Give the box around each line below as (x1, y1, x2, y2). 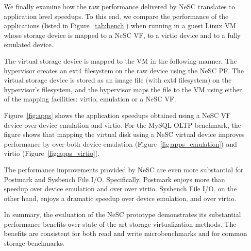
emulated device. (4, 39, 53, 50)
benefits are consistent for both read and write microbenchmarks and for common (4, 228, 247, 238)
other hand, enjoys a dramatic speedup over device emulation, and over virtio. (4, 193, 236, 203)
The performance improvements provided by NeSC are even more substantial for (4, 164, 244, 174)
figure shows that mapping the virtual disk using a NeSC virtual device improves (4, 129, 245, 139)
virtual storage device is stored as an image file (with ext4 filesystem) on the (4, 75, 232, 85)
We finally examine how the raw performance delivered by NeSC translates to (4, 1, 235, 11)
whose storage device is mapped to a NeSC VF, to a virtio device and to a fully (4, 30, 241, 40)
